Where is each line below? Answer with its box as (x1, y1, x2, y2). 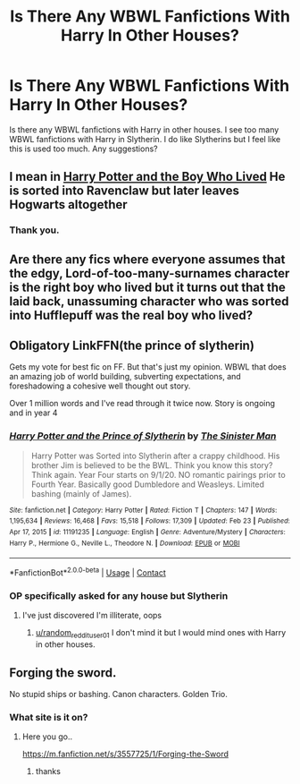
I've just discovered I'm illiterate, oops (21, 610, 162, 621)
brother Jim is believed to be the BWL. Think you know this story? (30, 459, 273, 471)
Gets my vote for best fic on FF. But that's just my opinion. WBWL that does (9, 362, 287, 372)
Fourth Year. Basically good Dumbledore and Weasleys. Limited (30, 479, 265, 490)
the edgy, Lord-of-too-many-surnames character (9, 266, 290, 281)
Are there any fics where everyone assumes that (9, 251, 286, 267)
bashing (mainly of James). (30, 488, 132, 499)
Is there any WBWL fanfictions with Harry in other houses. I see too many (9, 124, 279, 135)
